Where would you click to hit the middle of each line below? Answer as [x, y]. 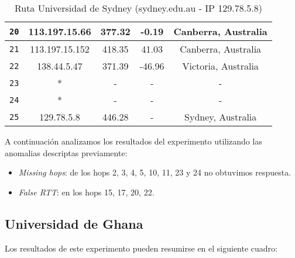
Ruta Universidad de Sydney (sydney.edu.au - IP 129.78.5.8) [138, 8]
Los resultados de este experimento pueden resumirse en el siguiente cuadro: [141, 248]
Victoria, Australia [220, 66]
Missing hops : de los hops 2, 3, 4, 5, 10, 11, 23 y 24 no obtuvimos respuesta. [155, 172]
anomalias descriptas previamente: [66, 152]
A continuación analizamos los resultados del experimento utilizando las [133, 141]
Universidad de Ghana [74, 223]
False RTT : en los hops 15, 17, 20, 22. [86, 192]
